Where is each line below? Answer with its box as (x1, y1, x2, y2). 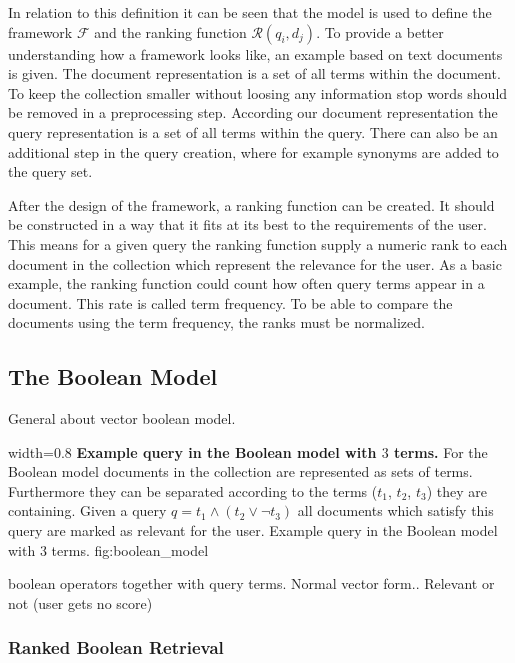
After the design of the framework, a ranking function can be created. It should (8, 194, 495, 215)
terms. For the (394, 441, 488, 462)
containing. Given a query (8, 500, 167, 521)
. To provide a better (316, 21, 444, 42)
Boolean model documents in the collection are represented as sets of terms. (8, 461, 473, 482)
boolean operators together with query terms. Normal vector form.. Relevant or (8, 573, 495, 594)
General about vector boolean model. (8, 408, 236, 429)
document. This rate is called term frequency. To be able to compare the (8, 292, 453, 313)
